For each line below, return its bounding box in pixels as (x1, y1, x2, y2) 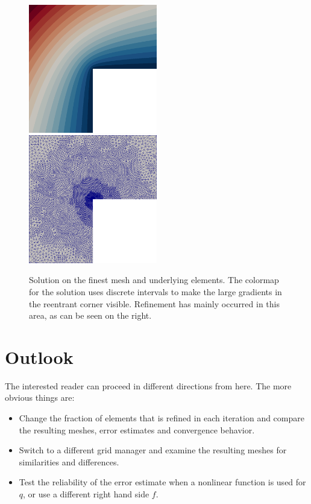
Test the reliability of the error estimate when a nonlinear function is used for (19, 476, 306, 488)
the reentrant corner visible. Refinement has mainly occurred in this (29, 297, 280, 310)
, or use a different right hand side (23, 487, 149, 500)
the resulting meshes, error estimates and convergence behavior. (19, 423, 255, 436)
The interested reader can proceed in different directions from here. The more (5, 379, 292, 392)
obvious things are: (5, 391, 75, 404)
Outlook (5, 344, 74, 369)
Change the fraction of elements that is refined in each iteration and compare (19, 412, 304, 424)
